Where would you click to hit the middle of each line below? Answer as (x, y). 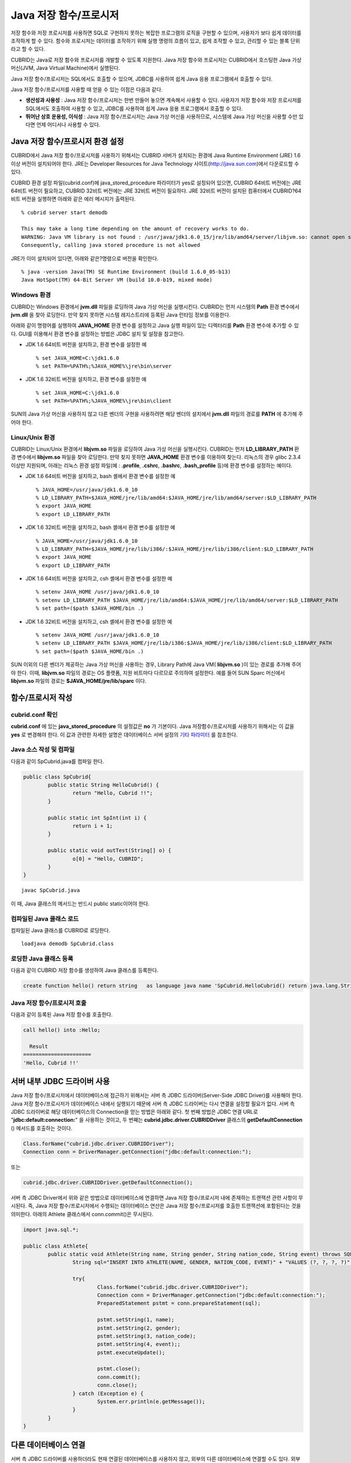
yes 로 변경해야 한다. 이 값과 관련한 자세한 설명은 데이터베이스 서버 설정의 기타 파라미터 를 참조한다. (124, 734)
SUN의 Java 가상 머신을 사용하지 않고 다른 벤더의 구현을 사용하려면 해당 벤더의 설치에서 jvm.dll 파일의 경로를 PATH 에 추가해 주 (157, 414)
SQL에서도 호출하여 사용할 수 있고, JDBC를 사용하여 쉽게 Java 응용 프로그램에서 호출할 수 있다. (134, 108)
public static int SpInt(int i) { (97, 818)
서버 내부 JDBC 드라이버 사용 (60, 1082)
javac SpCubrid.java (51, 890)
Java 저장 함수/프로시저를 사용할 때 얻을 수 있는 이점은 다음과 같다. (87, 89)
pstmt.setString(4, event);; (139, 1344)
